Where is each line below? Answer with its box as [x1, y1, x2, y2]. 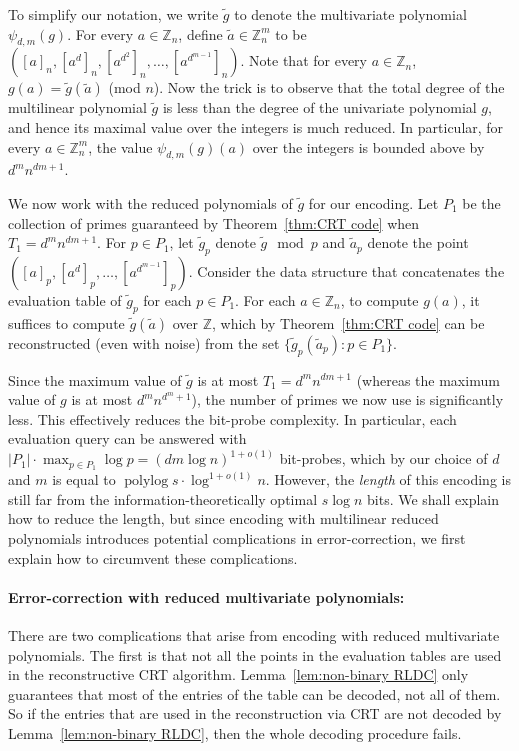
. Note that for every [240, 50, 367, 71]
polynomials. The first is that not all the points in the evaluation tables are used [8, 644, 502, 665]
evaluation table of [8, 289, 122, 310]
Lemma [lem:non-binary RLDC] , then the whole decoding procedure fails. [8, 722, 462, 743]
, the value [88, 136, 153, 157]
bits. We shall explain [367, 488, 500, 509]
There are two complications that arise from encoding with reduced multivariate [8, 624, 500, 645]
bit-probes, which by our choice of [279, 448, 488, 469]
